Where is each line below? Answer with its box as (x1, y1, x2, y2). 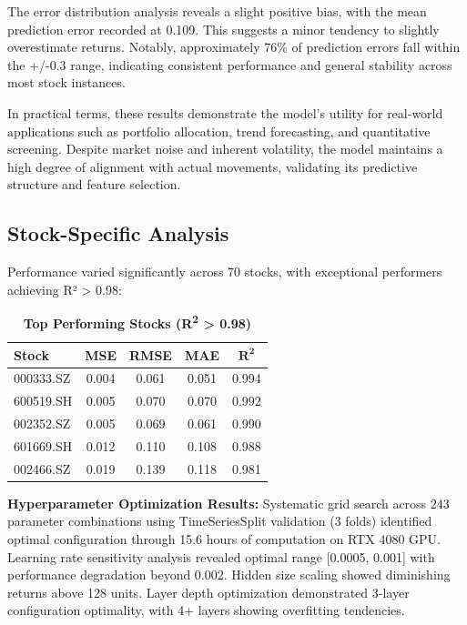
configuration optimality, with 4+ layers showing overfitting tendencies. (7, 600, 405, 620)
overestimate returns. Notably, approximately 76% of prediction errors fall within (7, 37, 461, 56)
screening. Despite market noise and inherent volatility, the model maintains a (7, 139, 443, 158)
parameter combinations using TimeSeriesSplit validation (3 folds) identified (7, 511, 432, 530)
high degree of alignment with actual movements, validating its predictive (7, 156, 418, 176)
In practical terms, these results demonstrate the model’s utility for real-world (7, 103, 443, 122)
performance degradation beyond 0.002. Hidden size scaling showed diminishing (7, 565, 451, 584)
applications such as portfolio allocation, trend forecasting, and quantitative (7, 121, 431, 140)
